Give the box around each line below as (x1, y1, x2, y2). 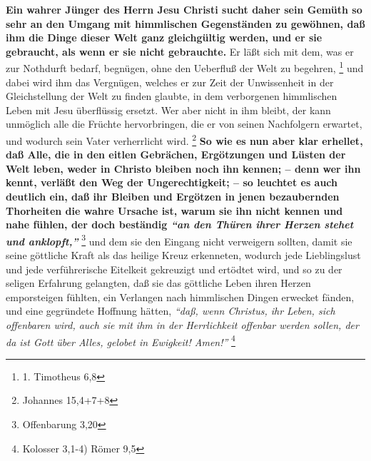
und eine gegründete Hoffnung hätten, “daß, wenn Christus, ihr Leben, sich (6, 303, 335, 318)
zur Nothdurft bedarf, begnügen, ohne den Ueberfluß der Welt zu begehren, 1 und (6, 59, 364, 76)
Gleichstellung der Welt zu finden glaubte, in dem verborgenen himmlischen (6, 88, 337, 103)
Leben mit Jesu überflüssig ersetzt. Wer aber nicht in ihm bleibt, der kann (6, 102, 331, 117)
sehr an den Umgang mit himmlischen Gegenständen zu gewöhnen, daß (6, 16, 365, 31)
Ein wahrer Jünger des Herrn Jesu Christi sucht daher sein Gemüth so (6, 2, 362, 16)
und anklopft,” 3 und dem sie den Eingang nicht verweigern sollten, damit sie (6, 231, 352, 248)
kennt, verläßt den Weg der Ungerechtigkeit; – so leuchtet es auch (6, 175, 338, 190)
